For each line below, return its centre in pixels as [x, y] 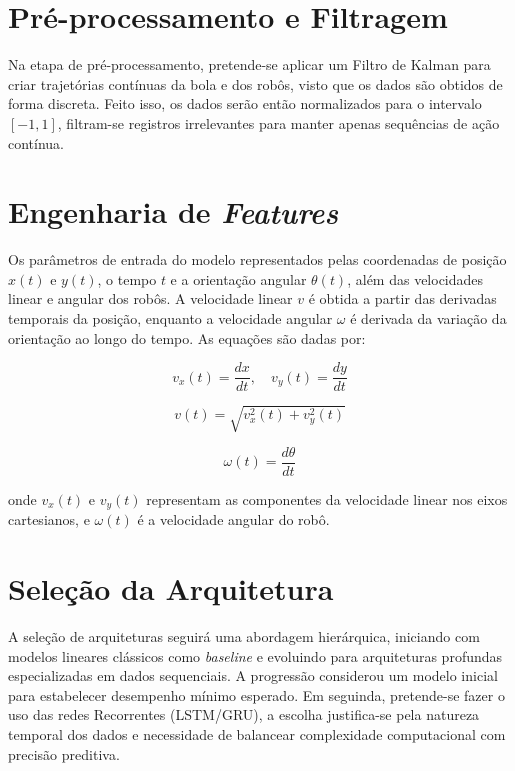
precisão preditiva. [64, 753]
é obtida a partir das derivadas [402, 298]
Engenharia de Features [173, 212]
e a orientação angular [238, 278]
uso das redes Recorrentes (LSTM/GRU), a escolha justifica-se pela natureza [244, 714]
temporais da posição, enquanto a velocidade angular [170, 318]
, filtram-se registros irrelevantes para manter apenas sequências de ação [278, 122]
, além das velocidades [415, 278]
